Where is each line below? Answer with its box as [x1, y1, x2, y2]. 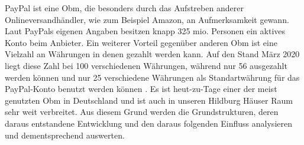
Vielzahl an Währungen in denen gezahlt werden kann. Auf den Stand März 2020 [5, 48, 300, 60]
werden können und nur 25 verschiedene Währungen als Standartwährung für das [5, 71, 300, 83]
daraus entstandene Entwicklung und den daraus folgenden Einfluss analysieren [5, 117, 292, 129]
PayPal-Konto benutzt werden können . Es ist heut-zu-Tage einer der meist [5, 83, 277, 95]
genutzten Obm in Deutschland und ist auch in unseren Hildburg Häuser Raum [5, 94, 293, 106]
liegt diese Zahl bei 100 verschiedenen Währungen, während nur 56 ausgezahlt [5, 59, 287, 71]
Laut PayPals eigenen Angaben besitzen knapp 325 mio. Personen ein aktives [5, 25, 286, 37]
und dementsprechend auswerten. [5, 128, 125, 141]
